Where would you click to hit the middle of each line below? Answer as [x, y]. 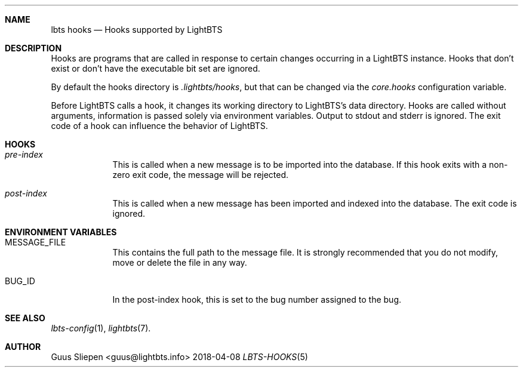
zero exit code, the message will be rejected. [201, 175]
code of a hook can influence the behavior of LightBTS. [159, 126]
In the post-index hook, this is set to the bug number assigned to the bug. [257, 299]
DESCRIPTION [33, 48]
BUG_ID [20, 281]
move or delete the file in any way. [180, 262]
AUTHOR [23, 347]
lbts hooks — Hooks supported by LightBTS [137, 30]
